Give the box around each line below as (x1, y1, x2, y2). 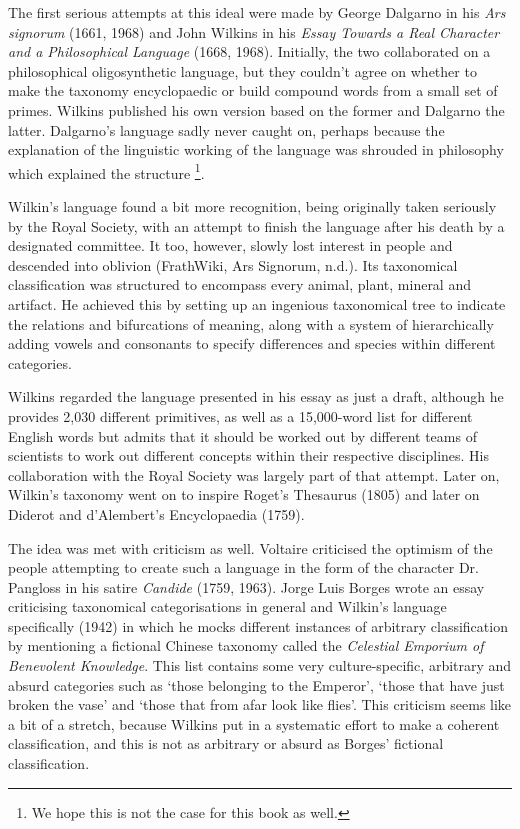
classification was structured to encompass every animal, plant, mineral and (8, 274, 471, 295)
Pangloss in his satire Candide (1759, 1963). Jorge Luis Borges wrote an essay (8, 576, 485, 597)
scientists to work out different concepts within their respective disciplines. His (8, 445, 490, 466)
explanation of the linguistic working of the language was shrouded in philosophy (8, 139, 504, 160)
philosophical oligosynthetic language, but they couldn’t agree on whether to (8, 60, 477, 81)
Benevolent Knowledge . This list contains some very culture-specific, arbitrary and (8, 655, 512, 676)
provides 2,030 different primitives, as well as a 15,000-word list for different (8, 405, 473, 426)
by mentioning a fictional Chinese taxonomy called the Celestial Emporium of (8, 635, 484, 656)
